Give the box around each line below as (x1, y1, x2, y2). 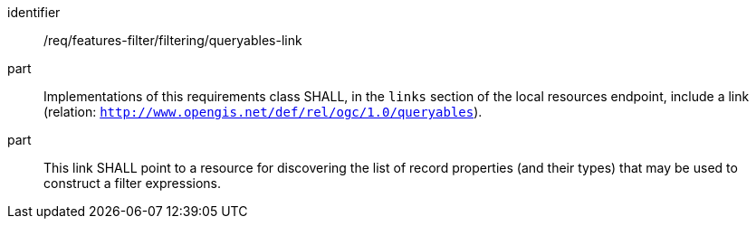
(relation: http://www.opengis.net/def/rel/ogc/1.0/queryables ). (43, 104, 483, 119)
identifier (7, 5, 61, 20)
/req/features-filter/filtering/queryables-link (43, 33, 302, 48)
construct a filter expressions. (43, 175, 221, 191)
